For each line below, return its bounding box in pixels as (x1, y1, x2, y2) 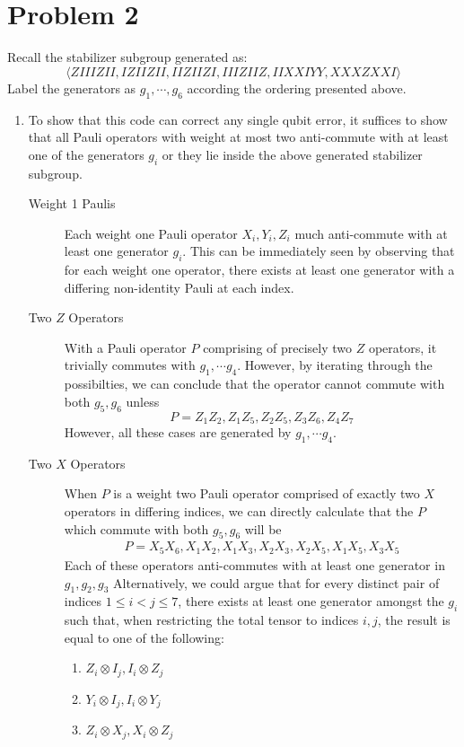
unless (126, 391, 160, 410)
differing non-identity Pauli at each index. (64, 277, 294, 296)
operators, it (368, 338, 437, 356)
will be (244, 519, 282, 538)
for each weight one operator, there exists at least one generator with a (64, 260, 455, 279)
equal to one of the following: (64, 628, 224, 646)
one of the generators (28, 145, 144, 163)
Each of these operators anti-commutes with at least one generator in (64, 555, 445, 574)
